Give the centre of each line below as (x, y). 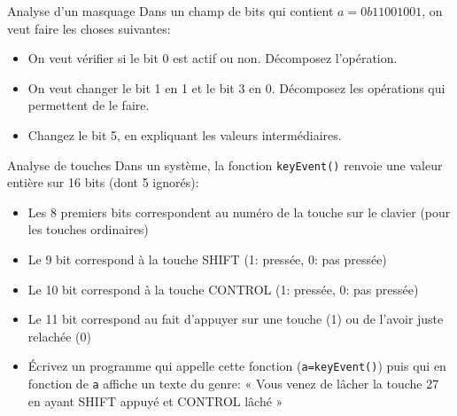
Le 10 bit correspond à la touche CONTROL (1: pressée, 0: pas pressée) (223, 289)
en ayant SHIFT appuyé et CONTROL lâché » (155, 400)
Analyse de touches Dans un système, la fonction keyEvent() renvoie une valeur (225, 165)
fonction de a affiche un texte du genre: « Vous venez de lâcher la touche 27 (233, 384)
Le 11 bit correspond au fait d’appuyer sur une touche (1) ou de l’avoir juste (236, 319)
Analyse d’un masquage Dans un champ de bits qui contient (170, 11)
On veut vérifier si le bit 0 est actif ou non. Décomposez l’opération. (213, 58)
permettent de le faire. (89, 105)
